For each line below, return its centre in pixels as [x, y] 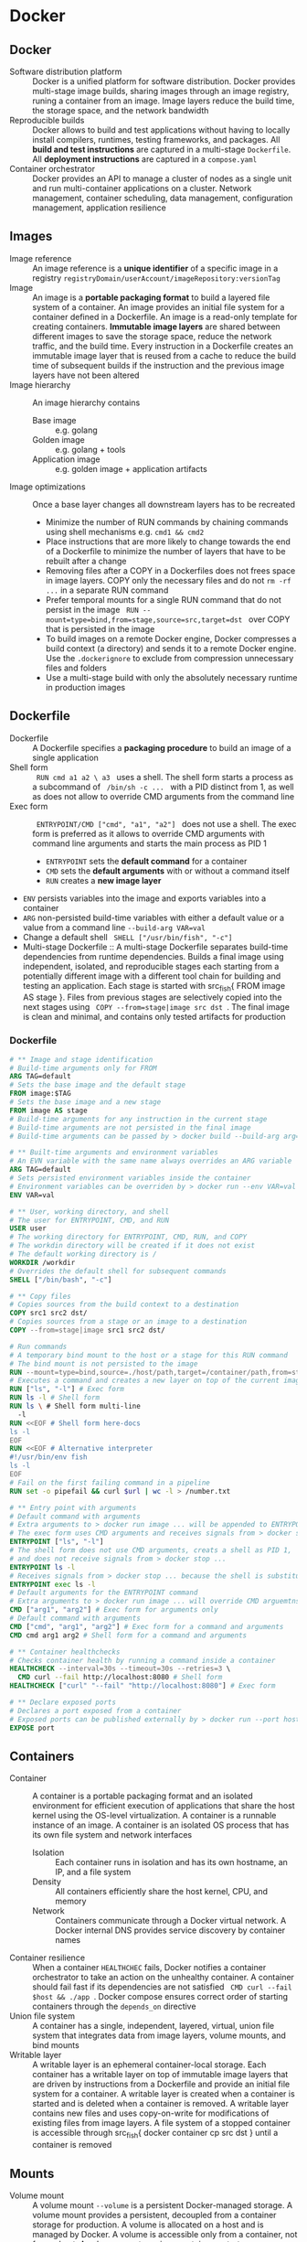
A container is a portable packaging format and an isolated [143, 1796]
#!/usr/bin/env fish [49, 1457]
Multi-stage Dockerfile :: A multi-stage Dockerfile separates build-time [155, 947]
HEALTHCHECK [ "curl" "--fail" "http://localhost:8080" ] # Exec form [143, 1686]
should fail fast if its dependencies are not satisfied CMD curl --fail [162, 1987]
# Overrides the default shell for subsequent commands [118, 1271]
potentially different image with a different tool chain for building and [152, 976]
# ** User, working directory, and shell [90, 1212]
